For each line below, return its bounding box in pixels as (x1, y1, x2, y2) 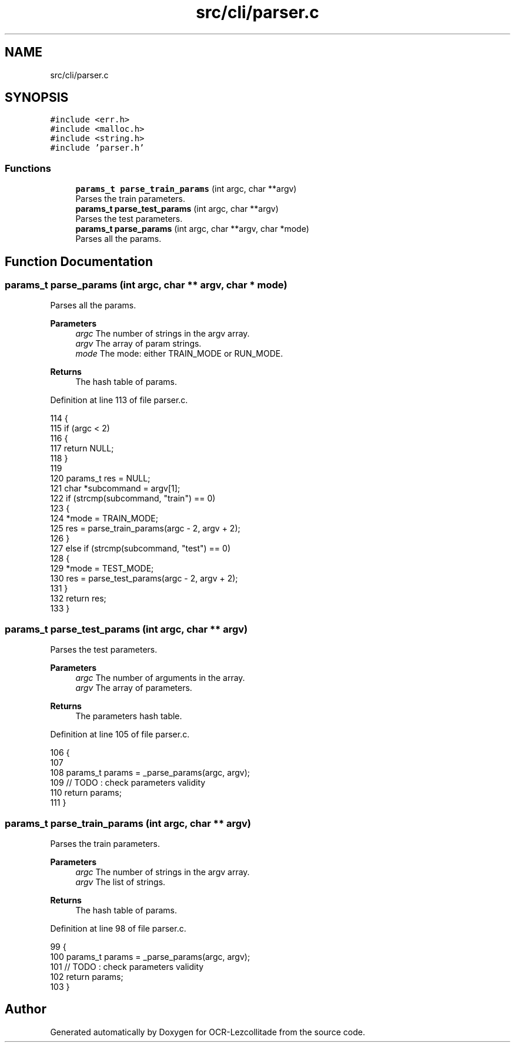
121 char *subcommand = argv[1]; (50, 483, 180, 494)
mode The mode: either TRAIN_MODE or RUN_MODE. (75, 348, 283, 359)
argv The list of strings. (75, 876, 166, 887)
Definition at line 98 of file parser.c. (50, 923, 186, 933)
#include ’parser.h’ (50, 143, 145, 153)
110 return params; (50, 787, 122, 798)
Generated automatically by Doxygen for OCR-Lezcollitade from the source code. (50, 1026, 365, 1037)
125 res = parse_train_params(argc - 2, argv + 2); (50, 523, 240, 534)
